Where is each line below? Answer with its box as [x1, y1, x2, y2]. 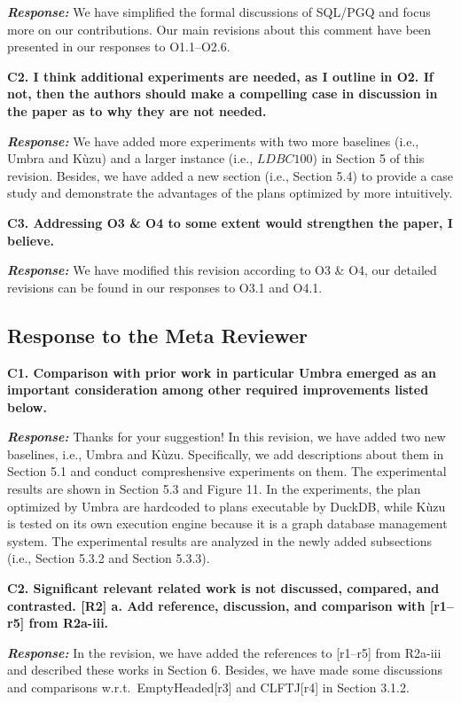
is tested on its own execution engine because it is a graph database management [7, 514, 448, 533]
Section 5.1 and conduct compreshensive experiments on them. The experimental [7, 462, 447, 480]
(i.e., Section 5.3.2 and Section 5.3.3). [7, 549, 210, 567]
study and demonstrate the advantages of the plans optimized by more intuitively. [7, 184, 453, 202]
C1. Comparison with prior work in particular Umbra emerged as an [7, 363, 436, 381]
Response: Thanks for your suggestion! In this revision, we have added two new [7, 427, 446, 446]
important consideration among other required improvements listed [7, 380, 429, 399]
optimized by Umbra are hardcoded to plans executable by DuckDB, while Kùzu [7, 496, 446, 515]
